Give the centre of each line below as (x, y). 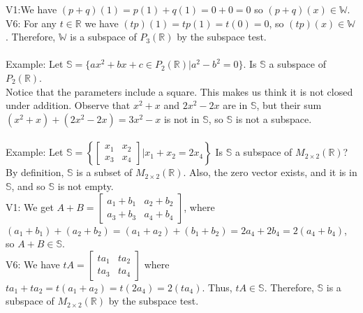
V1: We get (30, 206)
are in (235, 105)
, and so (28, 185)
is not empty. (86, 185)
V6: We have (33, 264)
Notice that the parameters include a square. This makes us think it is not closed (179, 91)
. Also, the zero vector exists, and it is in (270, 172)
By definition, (35, 172)
